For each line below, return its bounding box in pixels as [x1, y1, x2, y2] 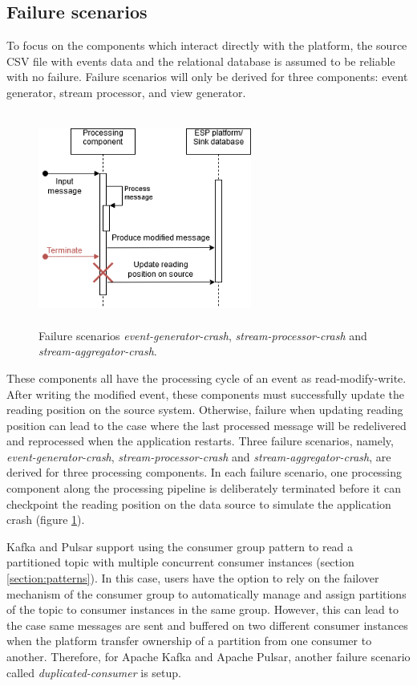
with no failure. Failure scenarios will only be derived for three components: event [6, 68, 408, 85]
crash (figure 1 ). [6, 511, 85, 528]
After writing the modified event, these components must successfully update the [6, 385, 404, 402]
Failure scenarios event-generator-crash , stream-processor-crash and [38, 327, 367, 343]
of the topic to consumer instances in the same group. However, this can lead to [6, 601, 399, 618]
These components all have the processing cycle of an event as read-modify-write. [6, 369, 407, 386]
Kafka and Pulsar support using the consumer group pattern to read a [6, 538, 354, 554]
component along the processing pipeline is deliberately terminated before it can [6, 480, 401, 497]
